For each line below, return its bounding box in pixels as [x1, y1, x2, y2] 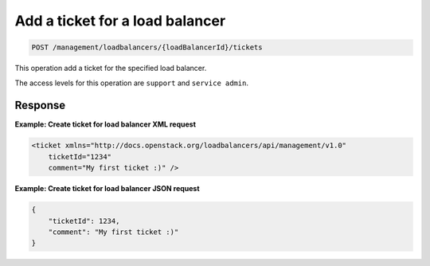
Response [14, 99, 66, 112]
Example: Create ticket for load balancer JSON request [14, 184, 200, 194]
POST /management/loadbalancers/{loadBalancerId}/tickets [31, 43, 263, 52]
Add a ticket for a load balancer [14, 12, 226, 29]
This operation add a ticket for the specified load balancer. [14, 64, 207, 73]
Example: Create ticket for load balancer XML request [14, 119, 197, 129]
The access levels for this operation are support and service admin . [14, 78, 248, 88]
